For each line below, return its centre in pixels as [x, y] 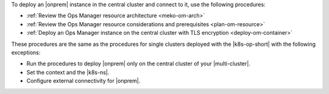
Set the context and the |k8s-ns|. [68, 72]
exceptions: [26, 52]
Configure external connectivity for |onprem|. [83, 81]
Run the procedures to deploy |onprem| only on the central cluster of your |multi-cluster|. [139, 63]
